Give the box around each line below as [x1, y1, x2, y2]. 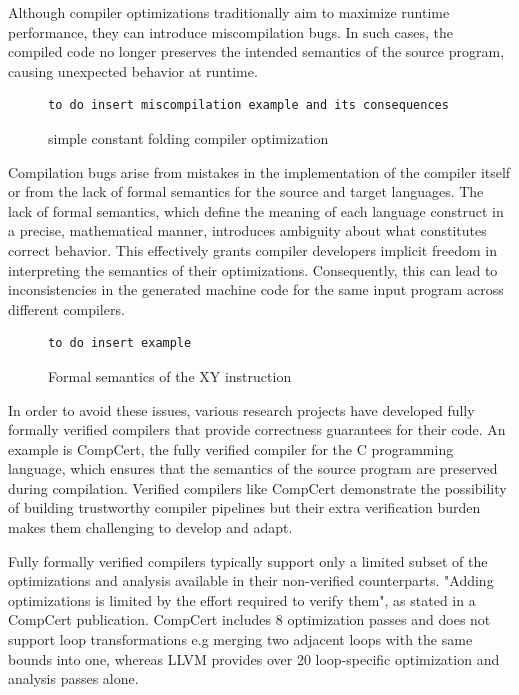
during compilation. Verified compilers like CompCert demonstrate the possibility [8, 477, 507, 498]
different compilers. [8, 298, 125, 319]
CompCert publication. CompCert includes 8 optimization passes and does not [8, 609, 491, 630]
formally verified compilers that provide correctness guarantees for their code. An [8, 419, 506, 440]
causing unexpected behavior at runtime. [8, 60, 258, 81]
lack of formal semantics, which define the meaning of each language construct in [8, 200, 504, 221]
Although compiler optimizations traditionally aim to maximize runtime [8, 2, 450, 22]
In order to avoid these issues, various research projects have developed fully [8, 399, 475, 420]
